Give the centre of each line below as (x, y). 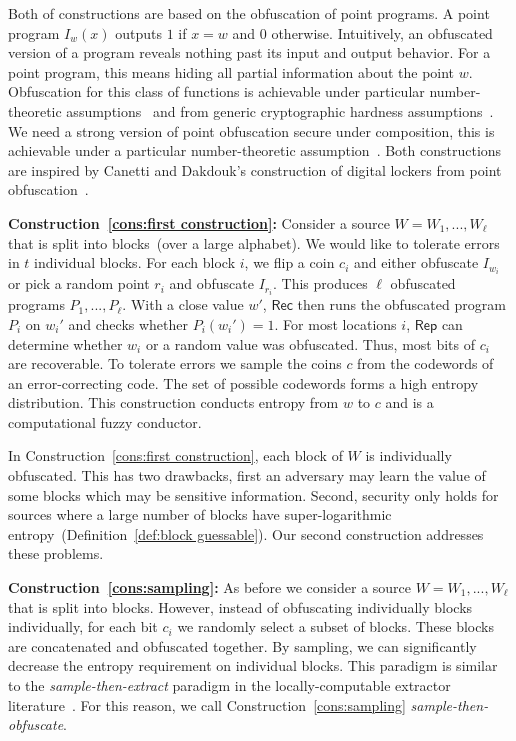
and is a (409, 402)
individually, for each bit (83, 626)
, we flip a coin (289, 262)
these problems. (56, 553)
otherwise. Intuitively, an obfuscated (382, 32)
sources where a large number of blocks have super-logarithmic (200, 514)
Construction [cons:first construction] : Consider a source (199, 222)
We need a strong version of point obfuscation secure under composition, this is (251, 130)
